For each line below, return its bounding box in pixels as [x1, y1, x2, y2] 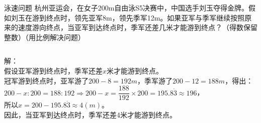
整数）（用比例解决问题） [4, 31, 85, 42]
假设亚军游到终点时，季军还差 [4, 65, 103, 75]
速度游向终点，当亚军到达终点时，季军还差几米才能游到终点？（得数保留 [18, 22, 257, 32]
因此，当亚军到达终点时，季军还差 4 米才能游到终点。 [4, 109, 177, 119]
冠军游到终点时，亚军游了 [4, 75, 89, 85]
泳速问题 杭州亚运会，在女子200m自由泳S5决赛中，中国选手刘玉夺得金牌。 [4, 2, 249, 12]
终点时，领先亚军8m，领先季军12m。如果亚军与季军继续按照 [46, 12, 245, 22]
